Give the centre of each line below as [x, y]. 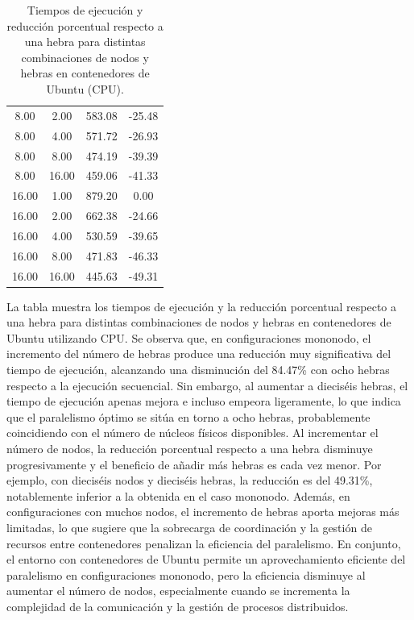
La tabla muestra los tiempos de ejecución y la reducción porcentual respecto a [202, 306]
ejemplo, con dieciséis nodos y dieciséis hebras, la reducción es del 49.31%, [190, 480]
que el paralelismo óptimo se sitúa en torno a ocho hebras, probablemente [188, 416]
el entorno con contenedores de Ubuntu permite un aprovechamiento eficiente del [206, 559]
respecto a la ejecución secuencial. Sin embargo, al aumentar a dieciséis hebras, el [207, 385]
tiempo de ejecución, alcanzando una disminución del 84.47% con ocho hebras [198, 370]
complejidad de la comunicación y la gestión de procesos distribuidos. [178, 606]
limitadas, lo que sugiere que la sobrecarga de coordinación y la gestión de [189, 527]
